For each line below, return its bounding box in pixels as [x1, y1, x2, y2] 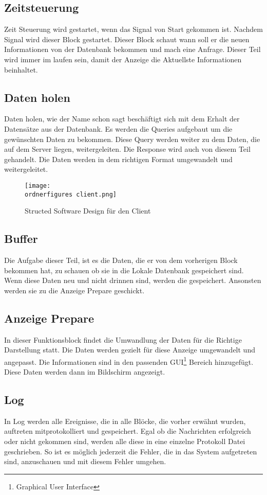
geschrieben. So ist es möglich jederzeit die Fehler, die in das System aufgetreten [4, 446, 257, 456]
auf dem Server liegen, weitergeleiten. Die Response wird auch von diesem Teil [4, 144, 251, 154]
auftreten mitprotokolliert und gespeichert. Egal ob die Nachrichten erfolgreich [4, 426, 251, 436]
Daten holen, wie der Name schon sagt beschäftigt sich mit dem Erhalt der [4, 113, 240, 124]
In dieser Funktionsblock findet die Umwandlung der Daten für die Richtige [4, 334, 242, 345]
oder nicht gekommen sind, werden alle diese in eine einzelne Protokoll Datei [4, 436, 245, 447]
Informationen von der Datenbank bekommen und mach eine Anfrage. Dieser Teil [4, 44, 261, 55]
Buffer [4, 231, 38, 246]
